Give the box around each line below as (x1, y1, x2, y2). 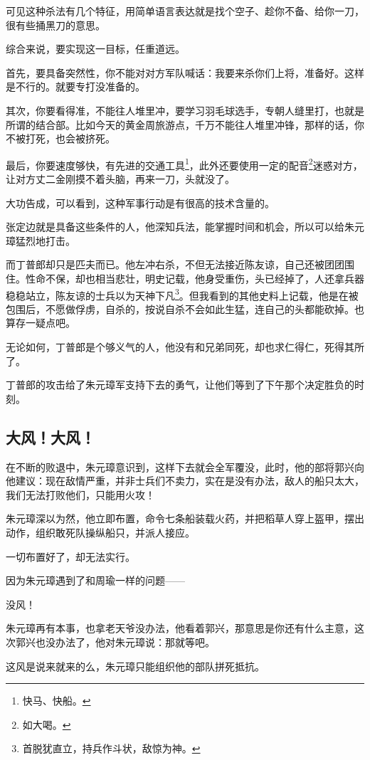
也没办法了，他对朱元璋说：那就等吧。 (35, 634, 215, 649)
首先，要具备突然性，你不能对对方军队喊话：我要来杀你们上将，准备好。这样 (6, 65, 364, 80)
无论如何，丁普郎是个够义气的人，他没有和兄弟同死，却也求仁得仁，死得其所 (6, 339, 364, 354)
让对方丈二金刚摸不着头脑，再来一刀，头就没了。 (6, 171, 235, 186)
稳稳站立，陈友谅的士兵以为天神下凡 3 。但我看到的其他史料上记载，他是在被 (6, 285, 359, 302)
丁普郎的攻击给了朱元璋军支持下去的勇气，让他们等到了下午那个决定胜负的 (6, 377, 354, 392)
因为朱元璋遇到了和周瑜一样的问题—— (6, 573, 185, 588)
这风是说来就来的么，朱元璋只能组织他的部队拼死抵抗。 (6, 658, 265, 673)
